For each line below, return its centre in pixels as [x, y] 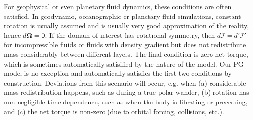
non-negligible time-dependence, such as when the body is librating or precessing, [126, 101]
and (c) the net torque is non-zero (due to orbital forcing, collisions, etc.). [114, 111]
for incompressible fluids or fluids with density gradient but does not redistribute [125, 44]
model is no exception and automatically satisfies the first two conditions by [118, 73]
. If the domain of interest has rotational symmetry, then [130, 35]
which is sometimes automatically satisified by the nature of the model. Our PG [124, 63]
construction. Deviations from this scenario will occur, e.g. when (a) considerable [125, 82]
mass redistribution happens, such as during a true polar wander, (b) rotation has [126, 92]
